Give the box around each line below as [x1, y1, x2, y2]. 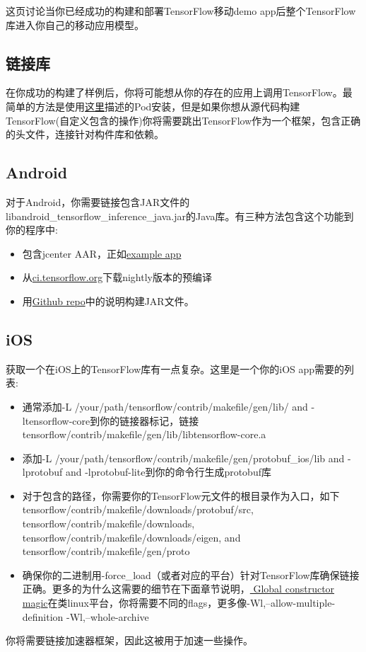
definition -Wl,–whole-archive [22, 609, 149, 624]
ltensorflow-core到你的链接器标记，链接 [22, 413, 199, 428]
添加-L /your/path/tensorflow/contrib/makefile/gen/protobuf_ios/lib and [22, 450, 345, 465]
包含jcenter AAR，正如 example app [22, 246, 182, 261]
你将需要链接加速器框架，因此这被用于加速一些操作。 [6, 633, 253, 648]
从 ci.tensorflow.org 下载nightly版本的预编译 [22, 270, 212, 285]
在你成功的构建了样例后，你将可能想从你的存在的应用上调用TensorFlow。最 [6, 85, 353, 100]
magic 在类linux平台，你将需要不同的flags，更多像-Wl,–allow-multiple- [22, 595, 336, 610]
